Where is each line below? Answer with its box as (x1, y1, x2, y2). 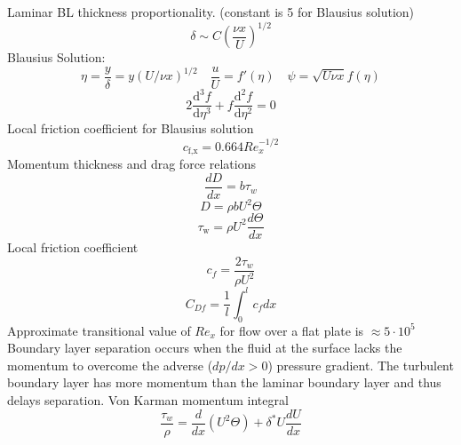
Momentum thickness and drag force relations (7, 155, 256, 173)
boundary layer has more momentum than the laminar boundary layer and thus (7, 373, 441, 392)
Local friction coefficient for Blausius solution (7, 119, 254, 138)
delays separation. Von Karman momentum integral (7, 391, 289, 409)
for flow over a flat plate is (219, 321, 364, 339)
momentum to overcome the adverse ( (7, 355, 213, 374)
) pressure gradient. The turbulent (267, 355, 454, 374)
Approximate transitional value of (7, 321, 191, 339)
